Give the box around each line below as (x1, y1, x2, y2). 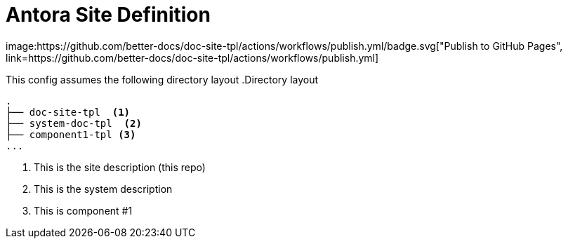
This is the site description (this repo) (34, 161, 206, 173)
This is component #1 (34, 204, 133, 217)
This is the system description (34, 182, 173, 195)
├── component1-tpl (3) (6, 128, 136, 140)
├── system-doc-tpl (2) (6, 117, 142, 129)
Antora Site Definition (6, 3, 211, 27)
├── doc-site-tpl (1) (6, 106, 131, 118)
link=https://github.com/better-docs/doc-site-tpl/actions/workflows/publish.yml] (6, 51, 379, 64)
